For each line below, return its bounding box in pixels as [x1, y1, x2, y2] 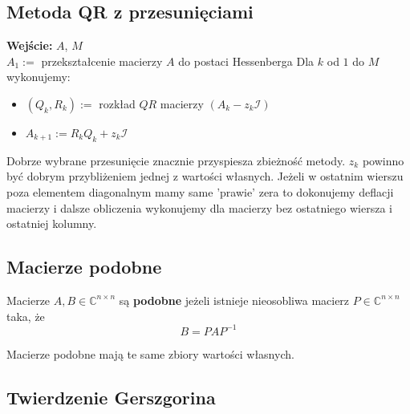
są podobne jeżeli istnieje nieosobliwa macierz [119, 291, 350, 308]
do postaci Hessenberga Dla [178, 52, 315, 69]
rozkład [99, 95, 136, 112]
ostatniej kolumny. [6, 215, 97, 232]
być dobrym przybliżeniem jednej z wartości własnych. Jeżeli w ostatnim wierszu [6, 168, 404, 185]
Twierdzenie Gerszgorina [6, 384, 216, 409]
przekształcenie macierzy [41, 52, 163, 69]
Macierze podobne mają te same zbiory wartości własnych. [6, 345, 294, 362]
